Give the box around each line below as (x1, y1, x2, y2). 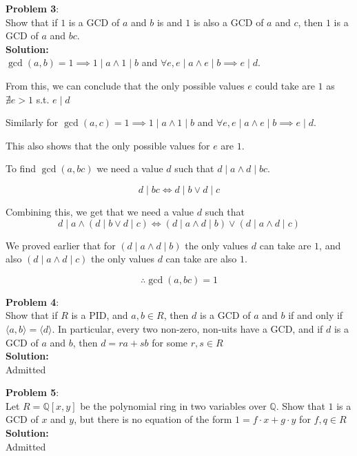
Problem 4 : (6, 294, 59, 309)
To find (6, 161, 36, 176)
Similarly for (6, 115, 59, 129)
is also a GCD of (193, 14, 264, 29)
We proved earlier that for (6, 238, 116, 252)
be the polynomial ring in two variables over (80, 398, 267, 413)
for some (152, 335, 188, 349)
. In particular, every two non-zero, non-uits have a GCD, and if (52, 321, 323, 335)
